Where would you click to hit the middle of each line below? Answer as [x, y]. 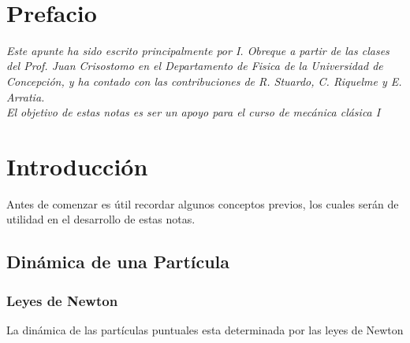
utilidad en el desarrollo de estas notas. [101, 219]
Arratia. [26, 96]
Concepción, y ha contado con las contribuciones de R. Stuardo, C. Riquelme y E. [204, 81]
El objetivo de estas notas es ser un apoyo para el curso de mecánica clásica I [194, 112]
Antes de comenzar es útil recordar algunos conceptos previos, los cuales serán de [203, 203]
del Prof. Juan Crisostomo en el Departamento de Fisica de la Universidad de [195, 66]
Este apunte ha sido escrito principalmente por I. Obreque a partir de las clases [198, 50]
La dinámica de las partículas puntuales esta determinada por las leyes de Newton [205, 330]
